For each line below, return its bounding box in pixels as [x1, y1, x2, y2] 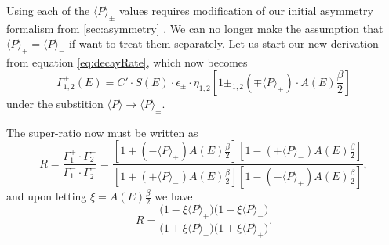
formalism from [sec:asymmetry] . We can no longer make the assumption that [6, 20, 384, 36]
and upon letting [6, 188, 87, 204]
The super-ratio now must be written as [6, 124, 198, 140]
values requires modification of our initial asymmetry [118, 2, 373, 18]
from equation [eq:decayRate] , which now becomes [6, 54, 248, 70]
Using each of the [6, 2, 90, 18]
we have [155, 188, 193, 204]
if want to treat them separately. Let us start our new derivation [68, 35, 379, 52]
